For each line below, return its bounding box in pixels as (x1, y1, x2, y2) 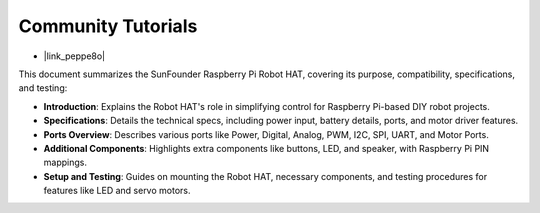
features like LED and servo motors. (43, 185, 191, 197)
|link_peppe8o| (43, 50, 105, 62)
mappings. (43, 156, 87, 169)
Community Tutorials (18, 15, 198, 37)
